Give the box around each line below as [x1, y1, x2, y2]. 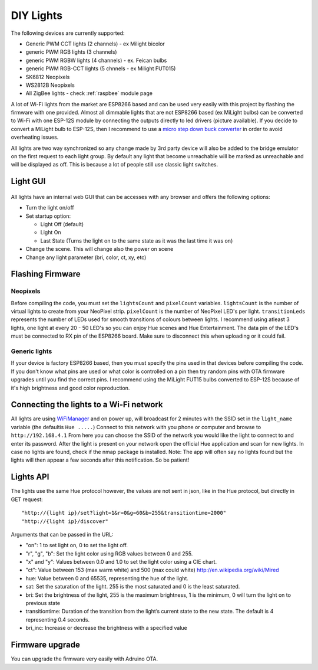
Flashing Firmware [11, 269, 81, 279]
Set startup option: [25, 213, 71, 220]
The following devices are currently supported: [11, 30, 125, 37]
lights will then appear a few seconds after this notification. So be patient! [11, 456, 190, 463]
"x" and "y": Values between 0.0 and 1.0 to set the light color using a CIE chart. [25, 558, 217, 566]
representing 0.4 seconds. [25, 616, 90, 623]
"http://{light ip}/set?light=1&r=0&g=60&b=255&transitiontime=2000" [21, 509, 227, 517]
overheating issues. [11, 133, 59, 141]
